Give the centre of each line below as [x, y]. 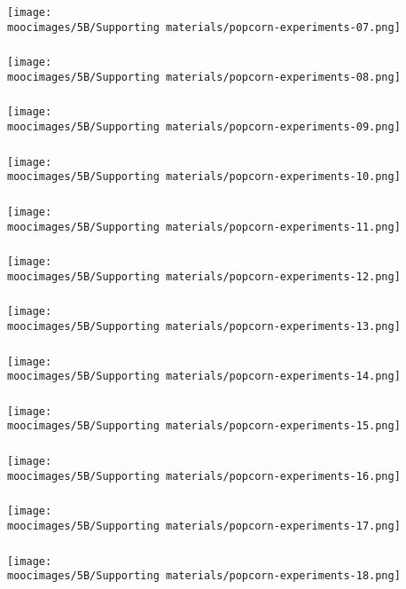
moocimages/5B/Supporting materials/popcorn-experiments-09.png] [204, 127]
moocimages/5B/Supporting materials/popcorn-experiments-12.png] [204, 276]
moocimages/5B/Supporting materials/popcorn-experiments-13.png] [204, 326]
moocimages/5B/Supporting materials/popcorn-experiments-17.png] [204, 526]
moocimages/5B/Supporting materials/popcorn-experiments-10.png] [204, 177]
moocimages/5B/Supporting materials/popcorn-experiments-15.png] [204, 426]
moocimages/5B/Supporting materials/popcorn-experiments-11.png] [204, 227]
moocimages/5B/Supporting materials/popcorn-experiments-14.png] [204, 377]
